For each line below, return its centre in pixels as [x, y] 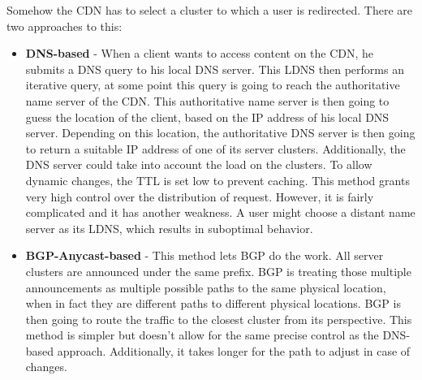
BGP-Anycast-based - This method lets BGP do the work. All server [205, 255]
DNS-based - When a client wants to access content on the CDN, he [200, 53]
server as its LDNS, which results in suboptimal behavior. [169, 228]
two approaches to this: [65, 26]
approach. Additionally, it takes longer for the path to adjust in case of [234, 350]
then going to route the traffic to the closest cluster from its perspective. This [219, 319]
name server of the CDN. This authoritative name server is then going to [207, 100]
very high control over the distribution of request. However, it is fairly [200, 196]
